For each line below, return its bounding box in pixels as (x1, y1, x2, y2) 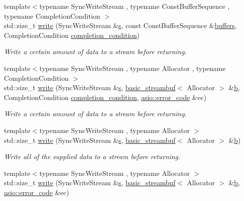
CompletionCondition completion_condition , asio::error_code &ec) (4, 92, 207, 102)
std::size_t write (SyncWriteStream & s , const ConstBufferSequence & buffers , (4, 20, 237, 31)
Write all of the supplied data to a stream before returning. (4, 151, 181, 162)
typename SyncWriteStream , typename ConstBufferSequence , (39, 1, 230, 11)
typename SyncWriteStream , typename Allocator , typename (39, 63, 226, 73)
